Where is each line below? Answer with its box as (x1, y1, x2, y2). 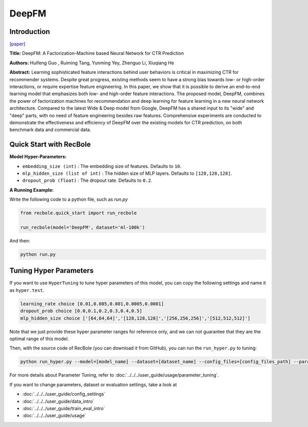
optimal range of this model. (9, 336, 69, 342)
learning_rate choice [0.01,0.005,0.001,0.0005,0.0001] (20, 301, 164, 307)
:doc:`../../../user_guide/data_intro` (22, 398, 94, 404)
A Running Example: (9, 187, 54, 193)
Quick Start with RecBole (9, 140, 91, 149)
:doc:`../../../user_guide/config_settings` (22, 391, 106, 397)
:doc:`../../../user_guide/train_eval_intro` (22, 405, 105, 411)
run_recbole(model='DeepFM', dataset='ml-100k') (20, 224, 145, 230)
